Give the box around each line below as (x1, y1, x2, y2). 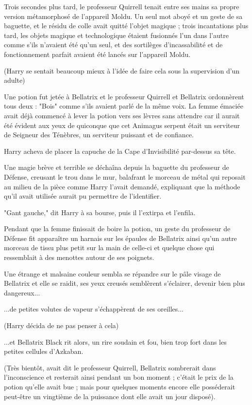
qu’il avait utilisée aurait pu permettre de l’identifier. (4, 191, 162, 201)
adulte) (4, 75, 25, 85)
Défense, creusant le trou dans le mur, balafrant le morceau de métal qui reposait (4, 171, 246, 182)
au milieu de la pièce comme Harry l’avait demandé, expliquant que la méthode (4, 181, 240, 191)
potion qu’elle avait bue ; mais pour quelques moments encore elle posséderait (4, 382, 235, 391)
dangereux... (4, 287, 40, 297)
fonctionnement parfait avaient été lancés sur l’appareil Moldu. (4, 49, 191, 59)
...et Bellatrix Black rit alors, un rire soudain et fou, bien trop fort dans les (4, 336, 227, 347)
